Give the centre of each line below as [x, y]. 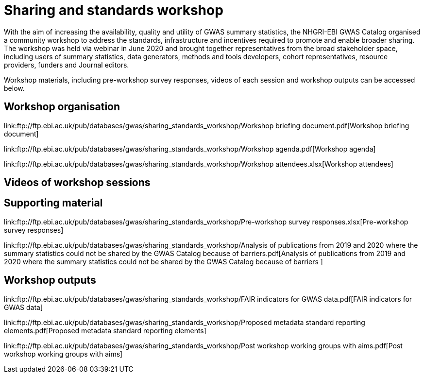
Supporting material [53, 203]
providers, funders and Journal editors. [67, 65]
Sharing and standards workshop [114, 10]
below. [14, 88]
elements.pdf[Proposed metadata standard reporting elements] [105, 330]
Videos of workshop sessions [77, 183]
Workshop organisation [62, 107]
